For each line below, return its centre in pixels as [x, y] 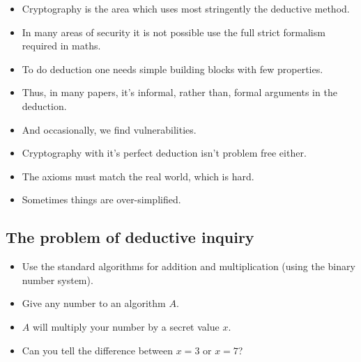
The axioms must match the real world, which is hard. [138, 176]
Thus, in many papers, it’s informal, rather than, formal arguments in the [179, 92]
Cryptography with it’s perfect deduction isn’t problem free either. [164, 153]
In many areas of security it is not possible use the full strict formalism [174, 32]
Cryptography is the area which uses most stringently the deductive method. [186, 8]
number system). [57, 280]
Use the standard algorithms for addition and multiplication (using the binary [189, 266]
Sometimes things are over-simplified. [101, 199]
